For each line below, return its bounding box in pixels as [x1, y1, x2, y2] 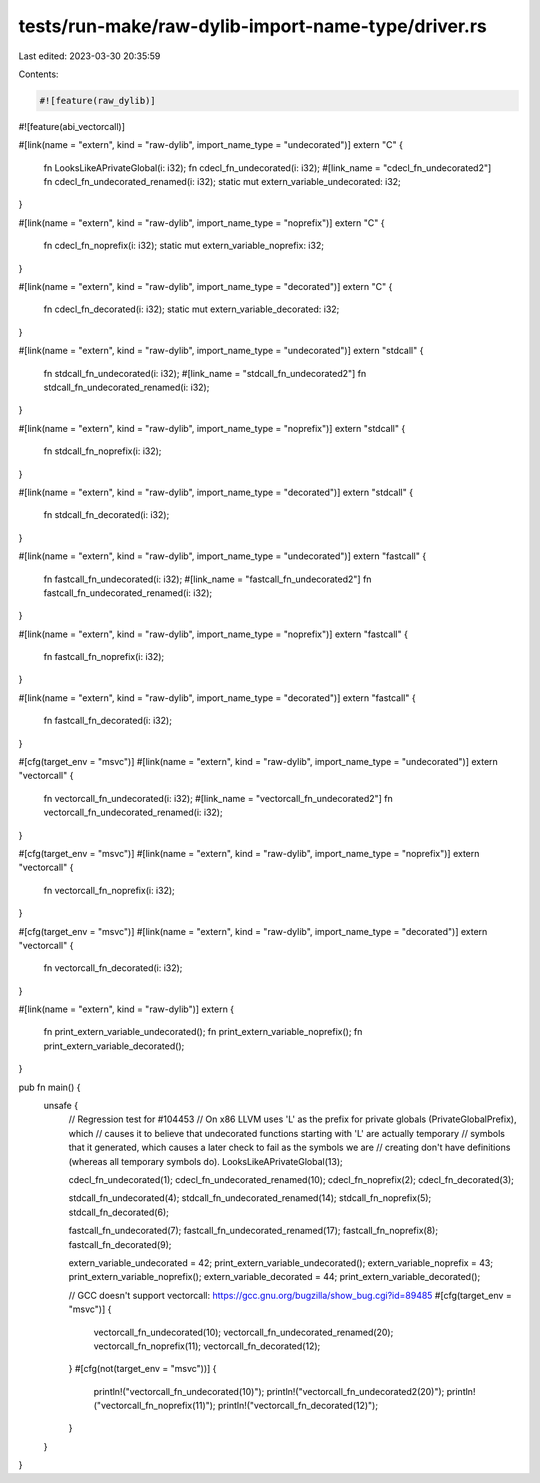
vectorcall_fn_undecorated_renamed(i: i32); [43, 806, 224, 819]
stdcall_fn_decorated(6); [68, 1206, 169, 1218]
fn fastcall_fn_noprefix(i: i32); [43, 651, 165, 663]
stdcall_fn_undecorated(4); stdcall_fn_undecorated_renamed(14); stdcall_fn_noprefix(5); [68, 1192, 432, 1204]
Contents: [18, 68, 59, 80]
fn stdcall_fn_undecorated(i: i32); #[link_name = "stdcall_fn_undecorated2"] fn [43, 367, 367, 379]
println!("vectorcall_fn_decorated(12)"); [217, 1400, 379, 1412]
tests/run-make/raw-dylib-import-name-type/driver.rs [18, 15, 487, 37]
